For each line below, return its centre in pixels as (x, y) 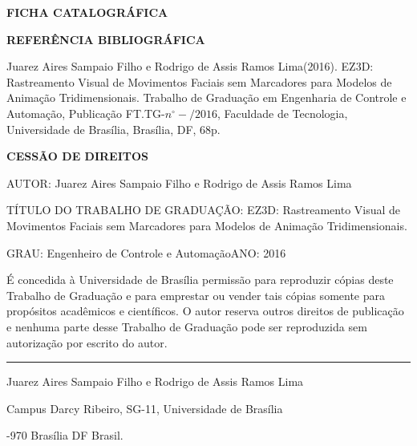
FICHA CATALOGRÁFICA (87, 12)
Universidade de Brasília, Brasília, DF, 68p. (113, 129)
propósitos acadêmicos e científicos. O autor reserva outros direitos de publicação (205, 311)
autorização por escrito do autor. (87, 342)
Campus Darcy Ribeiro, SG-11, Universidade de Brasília (145, 408)
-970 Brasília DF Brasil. (65, 435)
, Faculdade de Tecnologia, (283, 113)
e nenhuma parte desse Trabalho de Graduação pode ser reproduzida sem (187, 326)
